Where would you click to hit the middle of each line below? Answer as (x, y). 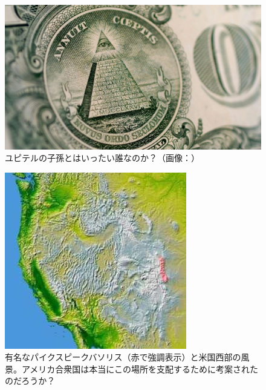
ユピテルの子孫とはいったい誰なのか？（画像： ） (102, 158)
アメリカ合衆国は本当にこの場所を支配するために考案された (140, 369)
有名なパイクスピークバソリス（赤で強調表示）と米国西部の (123, 357)
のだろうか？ (30, 381)
